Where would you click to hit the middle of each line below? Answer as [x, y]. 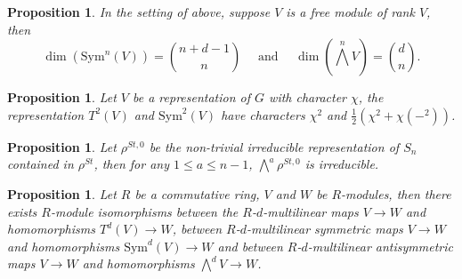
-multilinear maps [311, 211]
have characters [263, 114]
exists [22, 211]
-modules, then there [396, 193]
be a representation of [192, 97]
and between [250, 246]
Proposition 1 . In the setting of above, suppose [139, 12]
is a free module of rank [350, 12]
